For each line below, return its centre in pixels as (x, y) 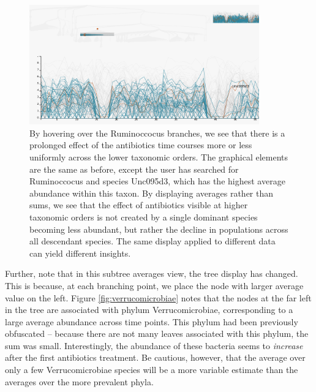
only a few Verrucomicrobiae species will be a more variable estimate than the (152, 370)
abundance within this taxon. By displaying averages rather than (152, 193)
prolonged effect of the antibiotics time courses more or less (141, 145)
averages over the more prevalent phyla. (79, 381)
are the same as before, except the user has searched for (134, 169)
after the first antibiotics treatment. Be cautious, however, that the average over (155, 357)
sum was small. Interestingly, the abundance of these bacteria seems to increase (154, 345)
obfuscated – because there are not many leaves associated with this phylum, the (157, 334)
